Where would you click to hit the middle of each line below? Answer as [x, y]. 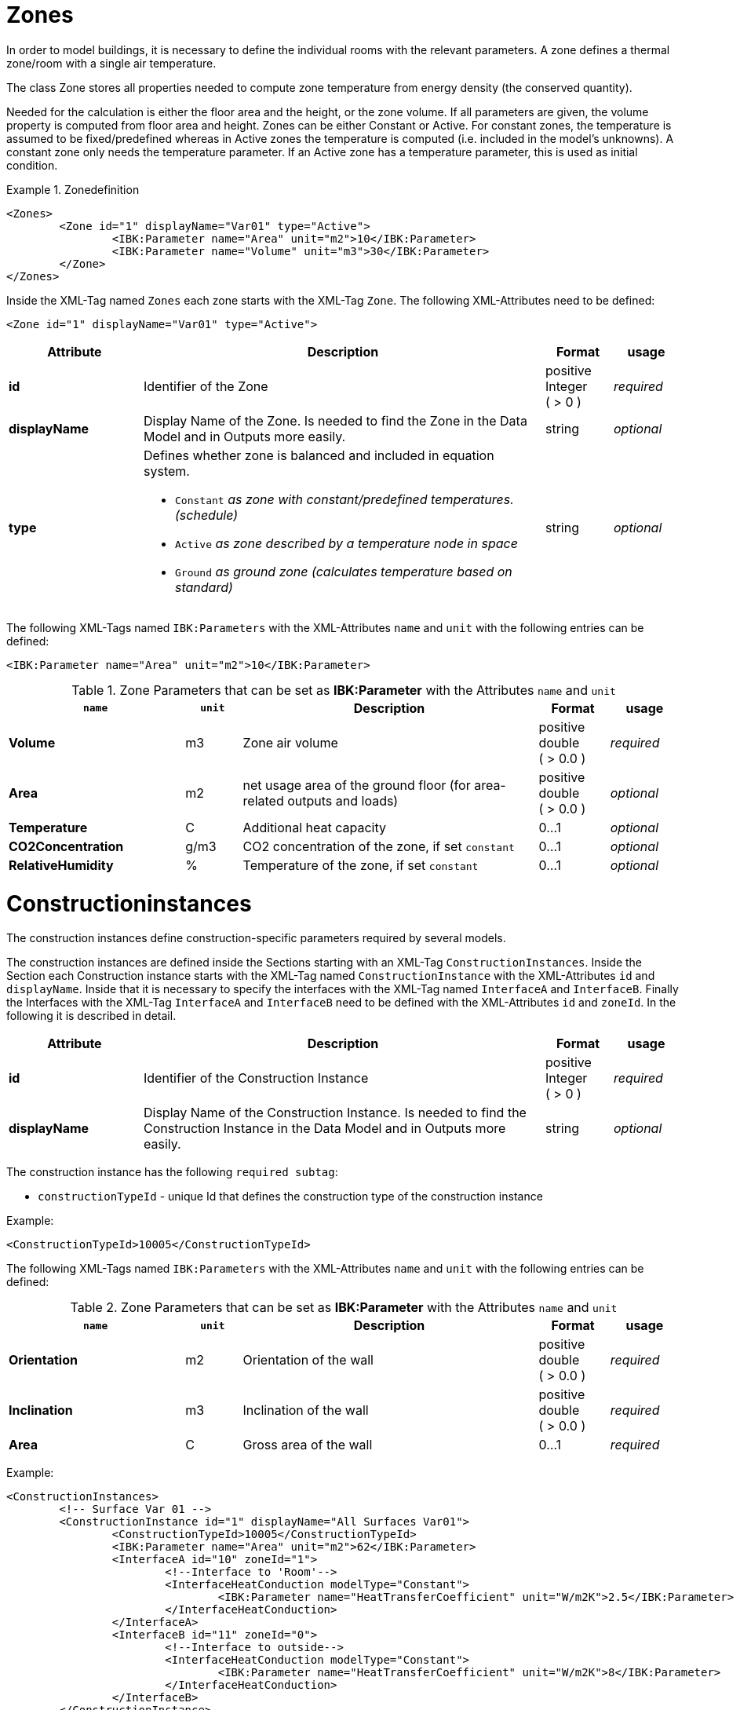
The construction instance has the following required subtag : [172, 1172]
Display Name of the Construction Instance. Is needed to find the [335, 1113]
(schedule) [207, 515]
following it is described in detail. [91, 1016]
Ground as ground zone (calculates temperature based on [344, 571]
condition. [32, 165]
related [263, 800]
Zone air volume [290, 742]
